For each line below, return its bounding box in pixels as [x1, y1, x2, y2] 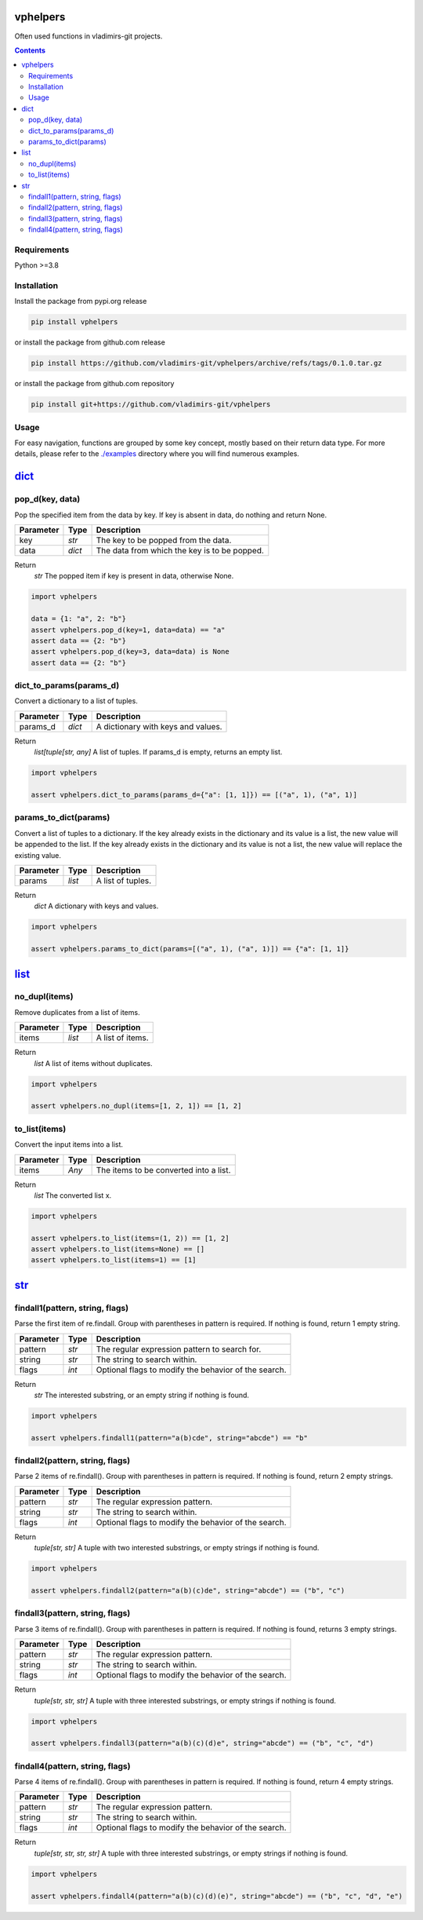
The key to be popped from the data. [96, 535, 232, 546]
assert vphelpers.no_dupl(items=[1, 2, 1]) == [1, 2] [31, 1101, 242, 1111]
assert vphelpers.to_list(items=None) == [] [31, 1245, 205, 1254]
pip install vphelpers [31, 318, 118, 327]
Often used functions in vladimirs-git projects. [14, 31, 163, 41]
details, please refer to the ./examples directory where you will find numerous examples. [14, 449, 299, 458]
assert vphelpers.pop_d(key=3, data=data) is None [31, 648, 230, 656]
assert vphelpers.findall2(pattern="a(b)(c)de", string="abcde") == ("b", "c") [31, 1586, 345, 1595]
